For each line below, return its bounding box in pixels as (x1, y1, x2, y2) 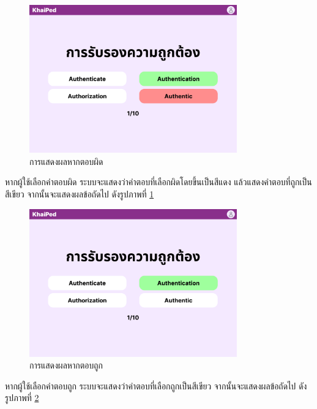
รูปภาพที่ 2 (5, 391, 39, 404)
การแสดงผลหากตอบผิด (29, 155, 103, 167)
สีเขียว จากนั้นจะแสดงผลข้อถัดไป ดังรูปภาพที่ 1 (5, 187, 154, 200)
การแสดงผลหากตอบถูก (29, 359, 103, 372)
